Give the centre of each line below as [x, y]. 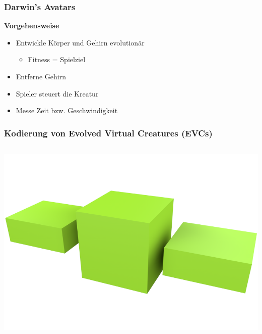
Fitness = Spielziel [57, 59]
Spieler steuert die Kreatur [57, 93]
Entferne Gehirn [41, 76]
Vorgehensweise [32, 26]
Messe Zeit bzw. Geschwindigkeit [67, 110]
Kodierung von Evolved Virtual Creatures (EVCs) [108, 133]
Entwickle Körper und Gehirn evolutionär [80, 42]
